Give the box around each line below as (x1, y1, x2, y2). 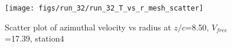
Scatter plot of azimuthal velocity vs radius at (5, 20, 171, 33)
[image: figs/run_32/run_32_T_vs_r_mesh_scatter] (5, 4, 204, 12)
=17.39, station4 (5, 32, 64, 44)
